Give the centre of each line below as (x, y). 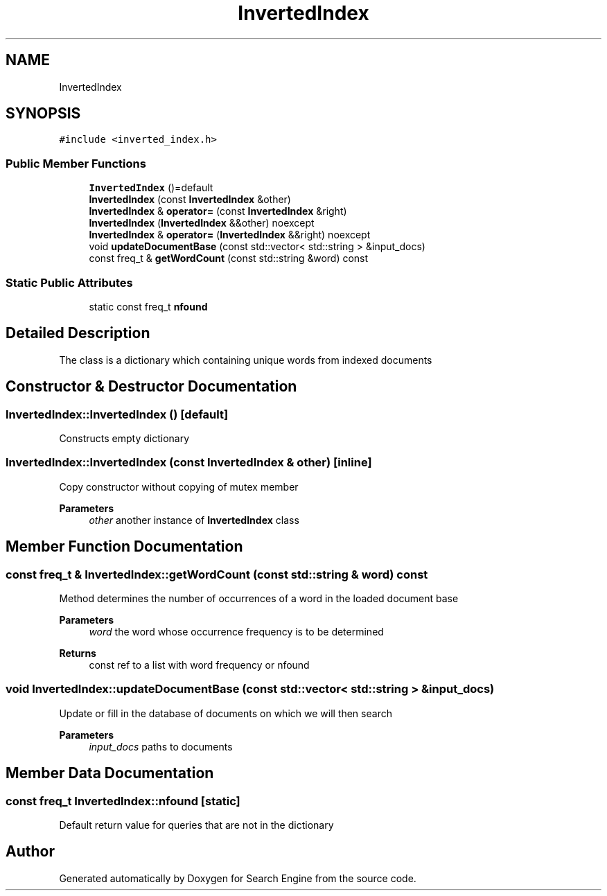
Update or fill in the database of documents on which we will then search (226, 713)
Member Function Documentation (124, 547)
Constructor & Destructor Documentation (151, 387)
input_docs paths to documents (161, 746)
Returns (78, 653)
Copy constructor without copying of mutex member (179, 486)
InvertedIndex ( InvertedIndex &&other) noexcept (202, 223)
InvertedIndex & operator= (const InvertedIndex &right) (218, 211)
